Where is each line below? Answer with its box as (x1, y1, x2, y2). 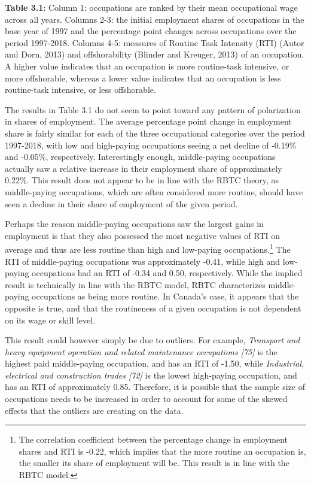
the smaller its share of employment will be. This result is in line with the (19, 456, 289, 469)
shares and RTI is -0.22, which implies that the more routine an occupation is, (19, 444, 306, 457)
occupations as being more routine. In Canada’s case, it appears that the (32, 290, 299, 302)
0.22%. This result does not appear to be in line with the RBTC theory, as (5, 174, 279, 186)
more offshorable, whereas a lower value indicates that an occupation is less (5, 71, 281, 84)
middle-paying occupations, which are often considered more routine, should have (5, 185, 303, 198)
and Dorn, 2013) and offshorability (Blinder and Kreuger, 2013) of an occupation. (5, 48, 304, 60)
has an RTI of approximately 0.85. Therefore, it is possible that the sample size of (5, 380, 306, 393)
